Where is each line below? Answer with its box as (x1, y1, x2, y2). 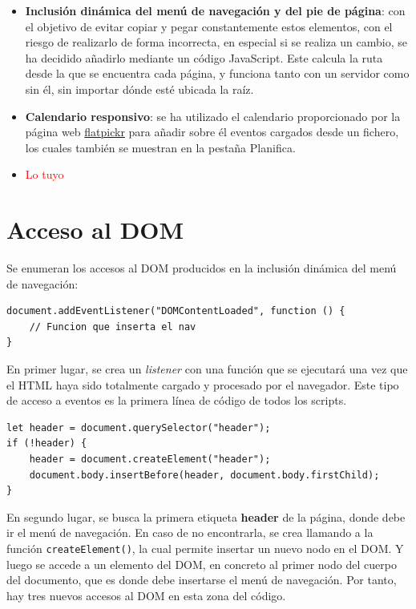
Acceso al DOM (6, 213, 184, 246)
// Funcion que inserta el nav (29, 321, 196, 333)
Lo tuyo (25, 166, 64, 183)
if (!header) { (6, 438, 87, 450)
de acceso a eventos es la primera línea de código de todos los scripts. (6, 392, 347, 409)
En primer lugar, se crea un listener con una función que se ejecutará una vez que (6, 361, 408, 377)
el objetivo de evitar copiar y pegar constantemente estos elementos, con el (25, 18, 393, 34)
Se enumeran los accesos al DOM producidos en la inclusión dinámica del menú (6, 260, 397, 276)
